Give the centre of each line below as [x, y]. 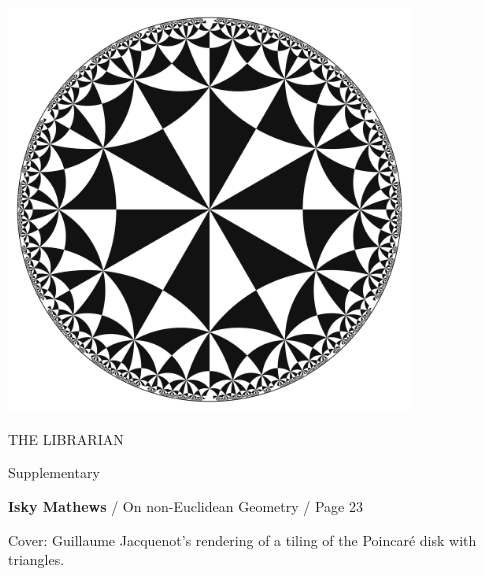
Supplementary [54, 472]
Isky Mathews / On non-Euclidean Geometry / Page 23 [185, 505]
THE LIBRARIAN [66, 438]
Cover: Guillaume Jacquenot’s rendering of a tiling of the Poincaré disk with [242, 539]
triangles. [36, 559]
